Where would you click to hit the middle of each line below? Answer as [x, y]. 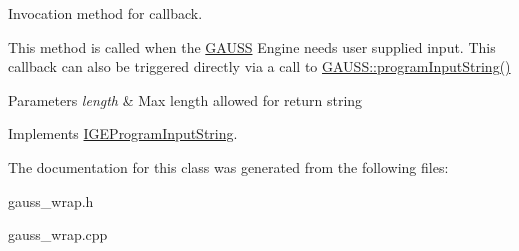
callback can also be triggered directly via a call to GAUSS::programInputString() [259, 66]
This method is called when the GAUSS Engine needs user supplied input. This [252, 46]
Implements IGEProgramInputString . [123, 133]
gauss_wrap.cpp [58, 234]
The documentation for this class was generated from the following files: [228, 166]
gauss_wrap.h [51, 200]
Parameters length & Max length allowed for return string [185, 99]
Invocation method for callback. [105, 13]
